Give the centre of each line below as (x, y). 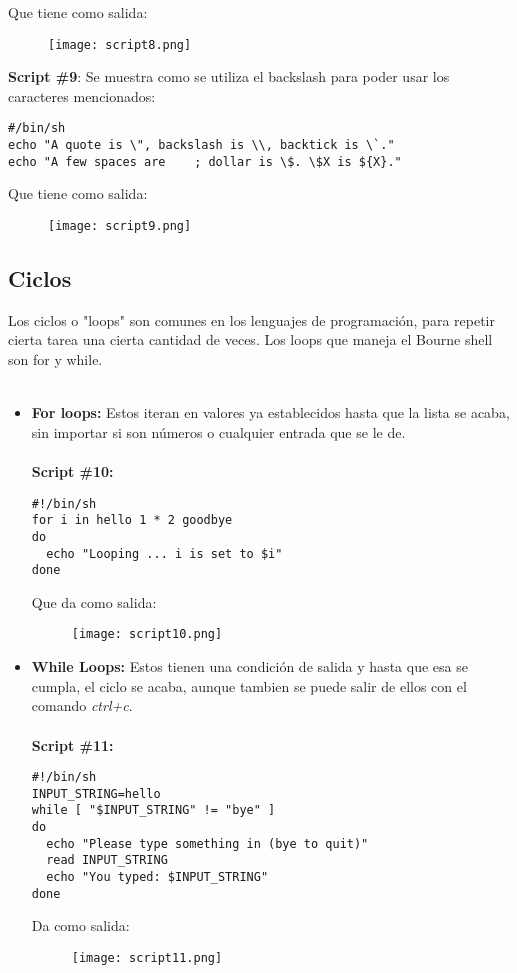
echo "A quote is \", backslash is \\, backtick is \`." (201, 145)
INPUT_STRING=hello (96, 793)
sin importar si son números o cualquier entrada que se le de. (218, 431)
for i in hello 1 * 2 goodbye (132, 520)
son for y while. (55, 359)
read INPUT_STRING (107, 860)
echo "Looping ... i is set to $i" (164, 553)
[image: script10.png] (147, 634)
